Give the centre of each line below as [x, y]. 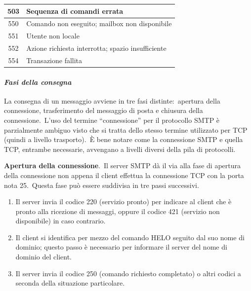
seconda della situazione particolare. [70, 283]
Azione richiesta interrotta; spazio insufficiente [96, 48]
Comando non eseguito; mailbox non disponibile [99, 23]
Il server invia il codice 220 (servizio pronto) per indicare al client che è [124, 201]
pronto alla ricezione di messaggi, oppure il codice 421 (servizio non [118, 211]
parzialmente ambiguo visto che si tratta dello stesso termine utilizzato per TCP [126, 129]
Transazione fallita [54, 60]
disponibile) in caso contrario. [61, 221]
